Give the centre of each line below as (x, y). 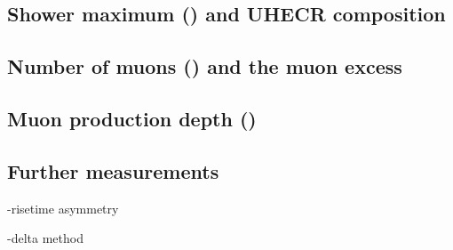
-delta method (45, 238)
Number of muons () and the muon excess (205, 66)
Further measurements (113, 170)
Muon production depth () (132, 118)
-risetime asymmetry (63, 208)
